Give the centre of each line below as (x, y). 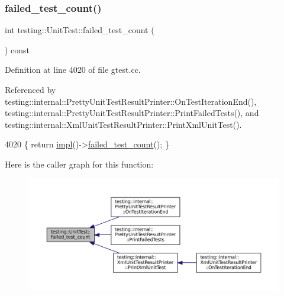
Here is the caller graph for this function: (79, 164)
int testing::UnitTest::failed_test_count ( (80, 30)
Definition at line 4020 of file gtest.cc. (73, 70)
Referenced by (30, 89)
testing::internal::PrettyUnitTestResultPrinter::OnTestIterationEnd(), (131, 101)
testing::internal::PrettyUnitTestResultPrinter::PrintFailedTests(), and (132, 113)
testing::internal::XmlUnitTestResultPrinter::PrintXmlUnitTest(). (123, 124)
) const (17, 49)
